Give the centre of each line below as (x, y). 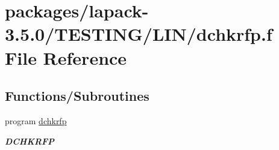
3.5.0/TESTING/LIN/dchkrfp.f (139, 34)
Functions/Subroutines (77, 96)
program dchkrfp (36, 120)
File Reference (66, 57)
